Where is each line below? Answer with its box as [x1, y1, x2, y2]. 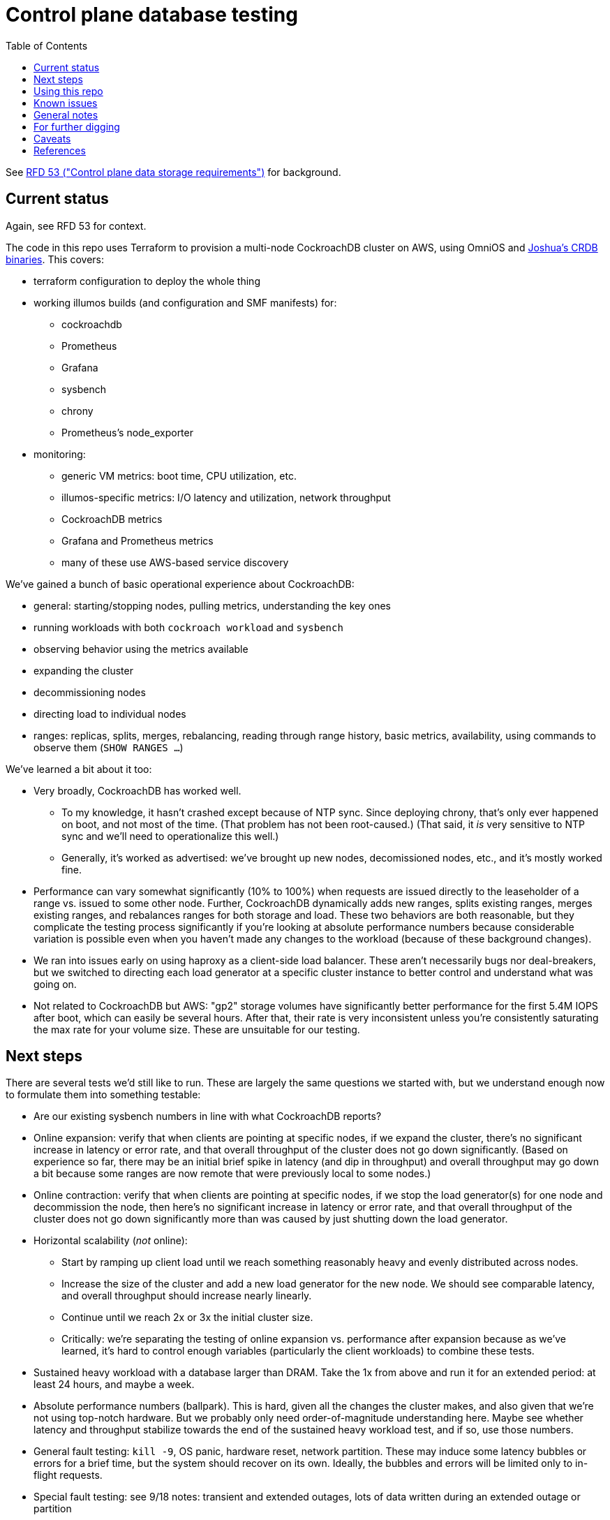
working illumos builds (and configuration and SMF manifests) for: [34, 296, 337, 309]
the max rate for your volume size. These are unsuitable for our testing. [34, 1023, 360, 1035]
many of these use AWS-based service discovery [61, 556, 289, 568]
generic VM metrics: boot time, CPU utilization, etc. [61, 469, 297, 482]
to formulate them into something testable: [6, 1089, 201, 1101]
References [34, 144, 86, 156]
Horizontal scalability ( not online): [34, 1234, 188, 1247]
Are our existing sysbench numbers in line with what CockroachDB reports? [34, 1110, 382, 1123]
